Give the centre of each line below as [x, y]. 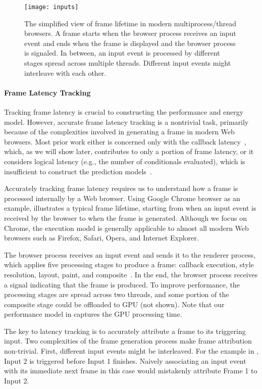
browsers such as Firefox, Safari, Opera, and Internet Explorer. [101, 238]
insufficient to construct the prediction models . [78, 171]
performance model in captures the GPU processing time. [93, 314]
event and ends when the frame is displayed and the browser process [130, 43]
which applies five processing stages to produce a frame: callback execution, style [129, 264]
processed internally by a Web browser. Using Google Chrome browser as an [122, 198]
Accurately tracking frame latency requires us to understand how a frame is [121, 188]
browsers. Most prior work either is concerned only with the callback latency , [125, 141]
